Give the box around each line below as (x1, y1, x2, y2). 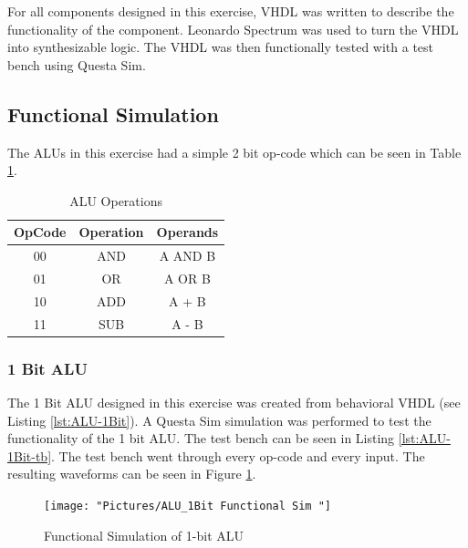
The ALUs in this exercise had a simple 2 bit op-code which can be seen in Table (7, 142, 462, 161)
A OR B (163, 269, 211, 288)
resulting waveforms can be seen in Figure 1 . (7, 464, 256, 483)
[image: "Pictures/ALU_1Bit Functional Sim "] (44, 500, 331, 513)
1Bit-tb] (7, 446, 52, 465)
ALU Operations (69, 191, 162, 210)
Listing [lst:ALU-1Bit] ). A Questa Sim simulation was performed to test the (7, 410, 432, 429)
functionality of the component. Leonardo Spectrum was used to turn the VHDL (7, 19, 459, 38)
